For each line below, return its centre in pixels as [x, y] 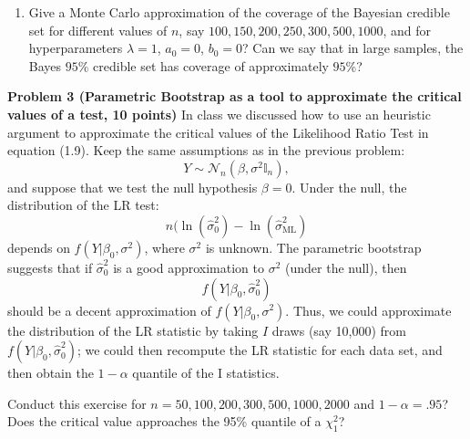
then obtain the [51, 373]
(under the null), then [346, 267]
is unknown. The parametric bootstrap [313, 247]
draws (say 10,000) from [339, 330]
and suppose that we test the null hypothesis [133, 187]
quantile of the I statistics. [206, 373]
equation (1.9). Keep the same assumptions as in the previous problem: [206, 150]
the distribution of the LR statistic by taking [133, 330]
